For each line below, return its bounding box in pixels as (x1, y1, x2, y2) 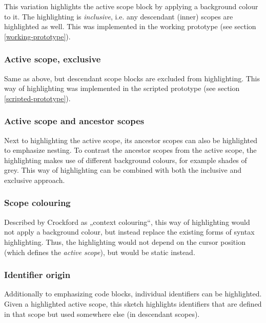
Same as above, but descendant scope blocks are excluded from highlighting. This (4, 73, 260, 83)
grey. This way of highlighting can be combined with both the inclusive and (4, 165, 242, 175)
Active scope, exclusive (4, 53, 101, 65)
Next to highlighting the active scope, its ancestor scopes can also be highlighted (4, 134, 257, 145)
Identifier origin (4, 268, 71, 281)
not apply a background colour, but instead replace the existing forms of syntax (4, 226, 255, 237)
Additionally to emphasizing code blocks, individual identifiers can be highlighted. (4, 288, 262, 299)
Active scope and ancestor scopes (4, 114, 145, 127)
